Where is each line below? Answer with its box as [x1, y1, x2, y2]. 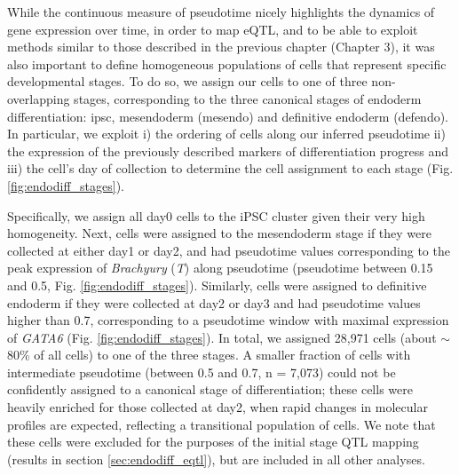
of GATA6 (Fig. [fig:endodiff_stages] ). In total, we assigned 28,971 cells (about [7, 328, 437, 346]
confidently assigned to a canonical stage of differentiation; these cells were [7, 380, 413, 399]
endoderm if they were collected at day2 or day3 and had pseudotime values [7, 293, 421, 312]
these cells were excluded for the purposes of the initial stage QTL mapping [7, 432, 419, 451]
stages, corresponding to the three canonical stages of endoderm [74, 89, 422, 107]
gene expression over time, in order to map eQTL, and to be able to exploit [7, 20, 418, 38]
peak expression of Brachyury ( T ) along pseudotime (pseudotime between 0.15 [7, 258, 433, 277]
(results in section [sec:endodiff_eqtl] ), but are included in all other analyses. [7, 449, 425, 468]
